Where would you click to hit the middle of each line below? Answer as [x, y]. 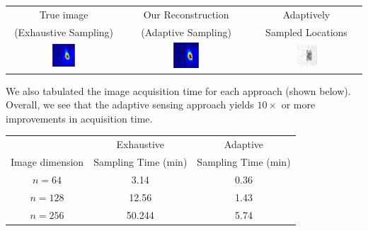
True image [64, 14]
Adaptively [306, 14]
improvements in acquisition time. [79, 118]
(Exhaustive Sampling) [64, 32]
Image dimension [47, 162]
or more [298, 105]
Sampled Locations [306, 32]
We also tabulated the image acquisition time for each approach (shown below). [178, 90]
